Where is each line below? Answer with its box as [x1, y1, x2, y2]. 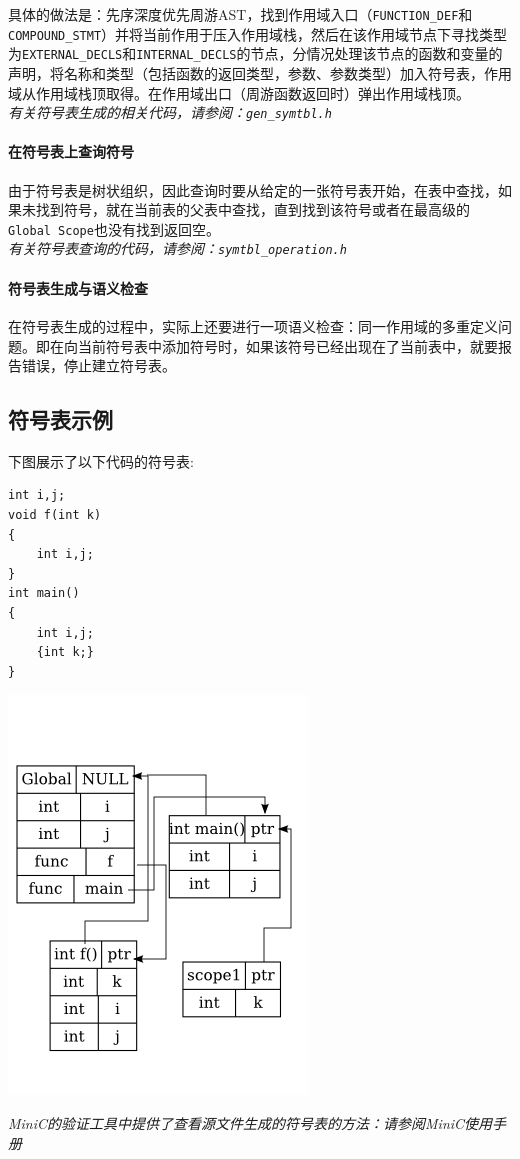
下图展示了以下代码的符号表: [8, 450, 194, 471]
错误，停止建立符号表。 [21, 355, 176, 376]
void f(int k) [8, 508, 102, 523]
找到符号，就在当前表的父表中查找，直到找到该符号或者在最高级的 [35, 199, 470, 220]
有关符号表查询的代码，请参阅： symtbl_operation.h [8, 238, 347, 259]
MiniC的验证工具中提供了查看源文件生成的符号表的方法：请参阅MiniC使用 [8, 1113, 493, 1134]
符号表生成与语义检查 [8, 277, 148, 298]
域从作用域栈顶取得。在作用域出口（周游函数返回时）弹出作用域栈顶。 [8, 82, 470, 103]
